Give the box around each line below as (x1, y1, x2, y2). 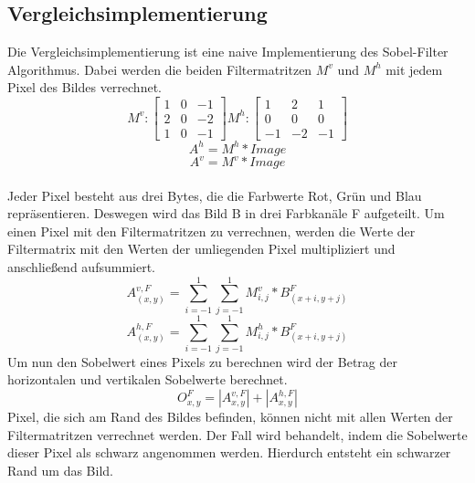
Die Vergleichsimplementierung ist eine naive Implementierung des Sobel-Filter (7, 42, 449, 61)
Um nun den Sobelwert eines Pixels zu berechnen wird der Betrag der (7, 352, 397, 371)
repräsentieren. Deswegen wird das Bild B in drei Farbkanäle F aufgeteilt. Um (7, 204, 445, 223)
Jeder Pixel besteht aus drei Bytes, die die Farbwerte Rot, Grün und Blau (7, 185, 422, 205)
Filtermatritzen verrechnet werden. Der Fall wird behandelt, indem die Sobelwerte (7, 425, 468, 444)
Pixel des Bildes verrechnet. (7, 78, 162, 97)
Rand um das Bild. (7, 460, 113, 479)
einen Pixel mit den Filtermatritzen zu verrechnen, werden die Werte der (7, 221, 416, 240)
